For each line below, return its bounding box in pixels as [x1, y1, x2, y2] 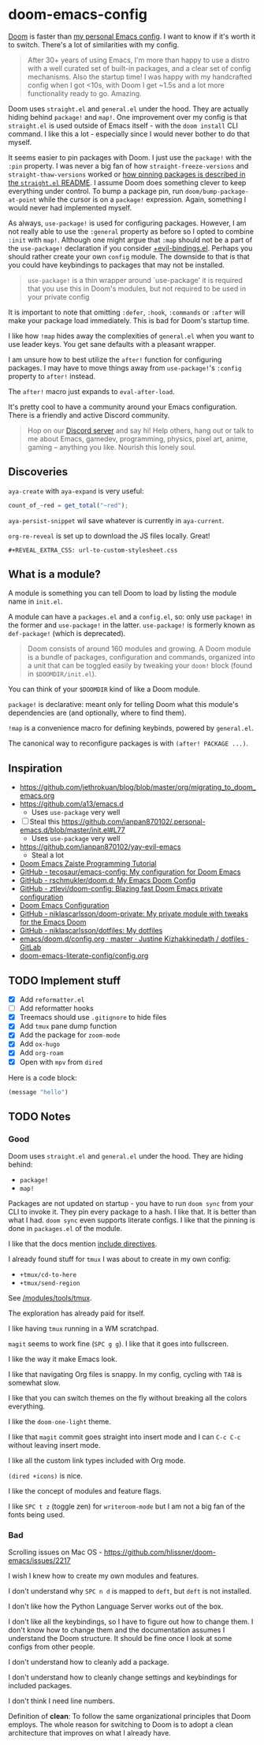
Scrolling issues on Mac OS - [8, 1547, 102, 1557]
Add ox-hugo [19, 1039, 61, 1049]
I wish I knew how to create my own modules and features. [8, 1571, 199, 1581]
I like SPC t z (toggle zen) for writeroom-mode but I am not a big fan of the [8, 1501, 246, 1511]
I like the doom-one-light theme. [8, 1417, 112, 1427]
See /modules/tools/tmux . [8, 1293, 92, 1303]
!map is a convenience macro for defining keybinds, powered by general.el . [8, 724, 255, 733]
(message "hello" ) [8, 1088, 69, 1096]
